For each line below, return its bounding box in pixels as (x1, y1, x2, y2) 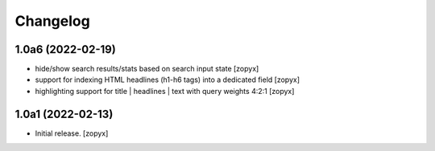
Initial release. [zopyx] (35, 129, 109, 138)
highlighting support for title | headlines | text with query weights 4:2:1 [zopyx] (35, 86, 295, 96)
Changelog (14, 12, 90, 30)
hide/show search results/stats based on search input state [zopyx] (35, 64, 259, 74)
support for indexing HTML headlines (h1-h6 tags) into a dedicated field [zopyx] (35, 75, 300, 84)
